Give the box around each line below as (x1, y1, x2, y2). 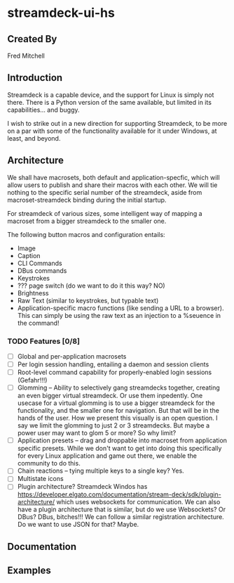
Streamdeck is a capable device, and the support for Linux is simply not (7, 90, 214, 99)
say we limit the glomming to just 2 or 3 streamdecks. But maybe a (17, 421, 210, 430)
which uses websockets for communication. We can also (56, 498, 221, 506)
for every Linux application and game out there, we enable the (17, 451, 198, 460)
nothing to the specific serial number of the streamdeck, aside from (7, 188, 202, 196)
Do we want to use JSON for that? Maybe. (17, 520, 139, 529)
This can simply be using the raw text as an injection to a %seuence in (17, 311, 221, 319)
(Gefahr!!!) (17, 376, 48, 385)
